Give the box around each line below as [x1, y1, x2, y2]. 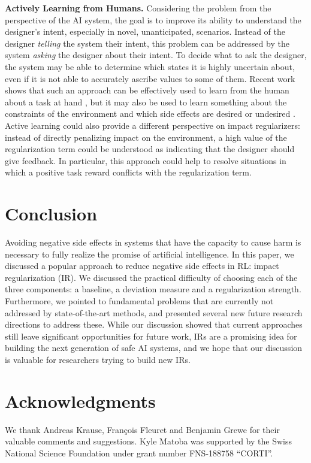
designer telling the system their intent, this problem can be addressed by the [5, 37, 289, 49]
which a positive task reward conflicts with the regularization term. [5, 166, 252, 178]
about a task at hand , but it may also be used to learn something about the [5, 95, 287, 108]
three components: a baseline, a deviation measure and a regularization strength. [5, 283, 301, 295]
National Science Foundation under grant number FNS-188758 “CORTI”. [5, 446, 273, 459]
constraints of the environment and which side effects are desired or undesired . [5, 107, 295, 120]
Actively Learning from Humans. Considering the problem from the [5, 2, 271, 14]
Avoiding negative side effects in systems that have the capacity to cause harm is [5, 236, 301, 249]
